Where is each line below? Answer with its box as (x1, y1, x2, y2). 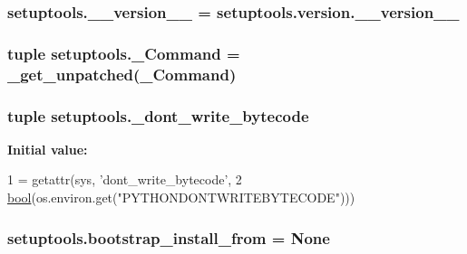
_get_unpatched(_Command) (7, 62, 237, 85)
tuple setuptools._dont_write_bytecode (7, 104, 309, 127)
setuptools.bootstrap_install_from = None (7, 226, 330, 249)
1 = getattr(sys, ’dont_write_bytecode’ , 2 (7, 170, 242, 189)
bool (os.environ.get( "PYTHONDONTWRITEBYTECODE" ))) (7, 188, 355, 207)
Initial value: (7, 139, 88, 158)
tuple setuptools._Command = (7, 42, 240, 64)
